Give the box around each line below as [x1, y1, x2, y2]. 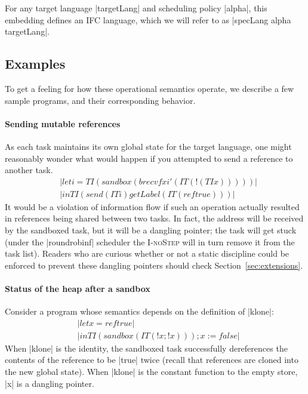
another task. [5, 164, 53, 176]
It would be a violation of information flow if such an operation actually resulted [5, 200, 300, 213]
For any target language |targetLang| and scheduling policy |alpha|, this [5, 2, 267, 14]
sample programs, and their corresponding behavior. [5, 94, 196, 106]
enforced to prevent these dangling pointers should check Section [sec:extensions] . [5, 258, 303, 271]
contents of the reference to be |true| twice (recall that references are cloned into [5, 353, 298, 366]
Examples [5, 54, 66, 73]
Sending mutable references [5, 117, 121, 130]
